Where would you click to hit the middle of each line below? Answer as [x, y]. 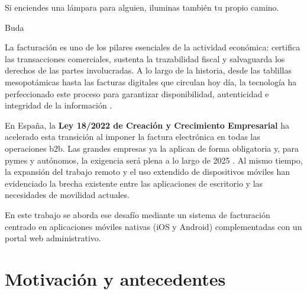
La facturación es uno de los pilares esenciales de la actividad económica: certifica [153, 47]
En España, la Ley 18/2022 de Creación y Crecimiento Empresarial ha [147, 125]
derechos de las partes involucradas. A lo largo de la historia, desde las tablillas [148, 70]
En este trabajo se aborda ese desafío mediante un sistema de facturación [138, 214]
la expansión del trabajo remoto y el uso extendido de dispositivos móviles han [147, 172]
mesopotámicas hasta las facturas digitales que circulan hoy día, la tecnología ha [151, 82]
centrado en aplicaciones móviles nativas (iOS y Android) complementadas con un [153, 226]
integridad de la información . [59, 105]
